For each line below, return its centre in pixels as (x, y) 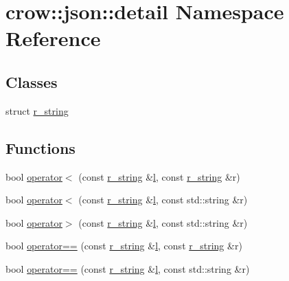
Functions (41, 147)
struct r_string (37, 110)
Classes (32, 81)
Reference (53, 38)
